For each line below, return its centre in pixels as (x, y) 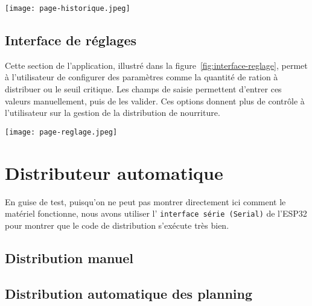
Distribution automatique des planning (129, 293)
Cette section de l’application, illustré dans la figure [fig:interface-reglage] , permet (156, 65)
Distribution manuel (69, 257)
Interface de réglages (71, 40)
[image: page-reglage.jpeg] (61, 132)
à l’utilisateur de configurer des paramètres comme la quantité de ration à (142, 77)
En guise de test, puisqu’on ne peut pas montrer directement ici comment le (145, 201)
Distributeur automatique (114, 172)
